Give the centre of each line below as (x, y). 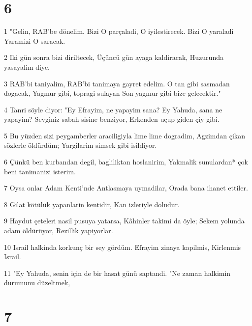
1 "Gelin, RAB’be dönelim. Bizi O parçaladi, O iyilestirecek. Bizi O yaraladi (119, 31)
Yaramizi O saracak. (35, 41)
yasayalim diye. (27, 67)
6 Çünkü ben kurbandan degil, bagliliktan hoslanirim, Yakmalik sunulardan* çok (126, 162)
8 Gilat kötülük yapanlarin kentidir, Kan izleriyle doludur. (92, 204)
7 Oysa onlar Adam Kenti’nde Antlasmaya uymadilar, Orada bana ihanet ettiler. (126, 188)
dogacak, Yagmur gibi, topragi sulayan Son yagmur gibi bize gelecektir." (112, 93)
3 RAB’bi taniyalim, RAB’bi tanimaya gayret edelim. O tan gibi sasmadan (117, 83)
